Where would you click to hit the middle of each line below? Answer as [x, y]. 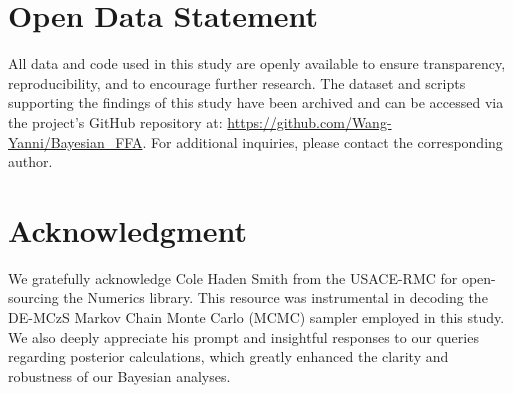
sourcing [33, 297]
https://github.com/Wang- [309, 121]
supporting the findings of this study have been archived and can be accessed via [256, 102]
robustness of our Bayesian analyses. [119, 375]
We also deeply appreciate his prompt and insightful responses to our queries [243, 336]
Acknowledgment [127, 229]
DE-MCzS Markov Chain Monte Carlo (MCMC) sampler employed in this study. [256, 317]
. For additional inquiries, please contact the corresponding [322, 141]
